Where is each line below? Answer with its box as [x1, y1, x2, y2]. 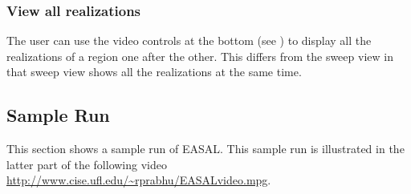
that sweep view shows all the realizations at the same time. [6, 63, 302, 80]
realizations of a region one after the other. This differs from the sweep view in [6, 47, 393, 64]
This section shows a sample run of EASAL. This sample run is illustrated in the [6, 140, 405, 157]
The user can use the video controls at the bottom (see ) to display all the [6, 32, 372, 49]
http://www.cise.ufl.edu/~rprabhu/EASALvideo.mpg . [6, 172, 271, 188]
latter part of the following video [6, 156, 167, 172]
